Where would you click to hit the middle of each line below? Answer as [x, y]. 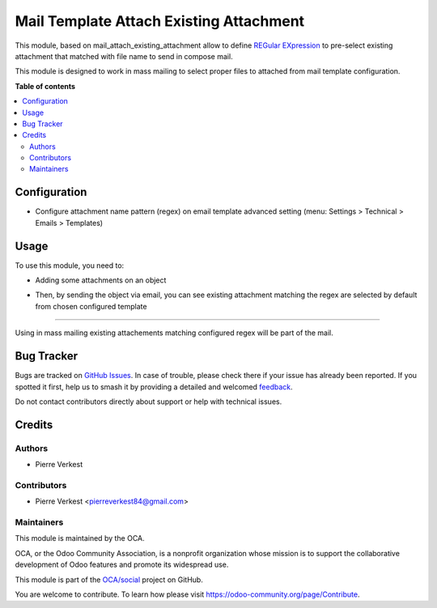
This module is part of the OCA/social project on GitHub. [109, 580]
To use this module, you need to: [70, 265]
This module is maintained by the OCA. [80, 538]
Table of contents [45, 86]
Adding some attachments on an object [101, 280]
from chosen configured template [91, 306]
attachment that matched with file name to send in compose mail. [124, 56]
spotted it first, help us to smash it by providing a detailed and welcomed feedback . [154, 387]
